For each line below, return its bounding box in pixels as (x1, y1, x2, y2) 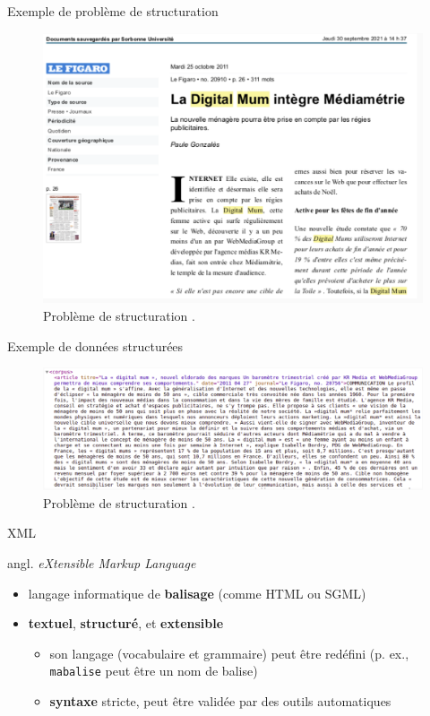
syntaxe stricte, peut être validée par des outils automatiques (49, 692, 391, 711)
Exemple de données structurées (7, 336, 184, 355)
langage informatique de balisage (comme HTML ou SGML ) (28, 583, 366, 602)
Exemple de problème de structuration (7, 2, 219, 20)
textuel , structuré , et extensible (28, 614, 224, 633)
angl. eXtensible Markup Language (7, 554, 196, 573)
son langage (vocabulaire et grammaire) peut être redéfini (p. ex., (49, 643, 409, 662)
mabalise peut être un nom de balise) (49, 661, 258, 680)
